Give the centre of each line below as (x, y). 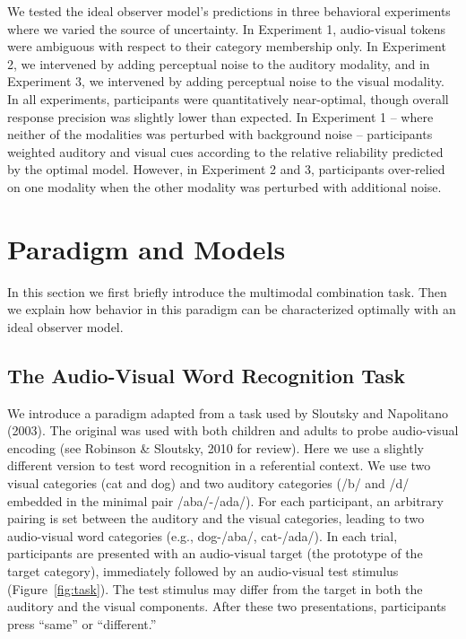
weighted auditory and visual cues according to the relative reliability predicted (225, 151)
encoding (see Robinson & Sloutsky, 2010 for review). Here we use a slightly (216, 447)
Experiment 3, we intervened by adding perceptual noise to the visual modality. (226, 81)
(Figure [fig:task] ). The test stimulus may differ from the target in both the (215, 588)
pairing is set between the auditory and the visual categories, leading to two (216, 518)
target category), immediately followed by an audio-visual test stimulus (203, 570)
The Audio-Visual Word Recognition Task (207, 375)
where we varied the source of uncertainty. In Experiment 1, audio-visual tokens (227, 28)
